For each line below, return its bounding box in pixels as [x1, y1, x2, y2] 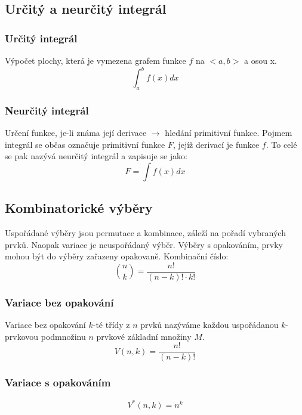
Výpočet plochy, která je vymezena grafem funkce [5, 54, 186, 66]
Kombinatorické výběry [5, 199, 153, 217]
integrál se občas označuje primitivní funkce [5, 138, 165, 150]
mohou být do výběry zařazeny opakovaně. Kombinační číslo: [5, 250, 229, 262]
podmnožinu [41, 330, 86, 342]
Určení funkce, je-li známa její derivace [5, 126, 147, 139]
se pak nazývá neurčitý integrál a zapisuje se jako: [5, 150, 187, 162]
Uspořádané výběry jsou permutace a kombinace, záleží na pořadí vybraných [5, 227, 286, 239]
